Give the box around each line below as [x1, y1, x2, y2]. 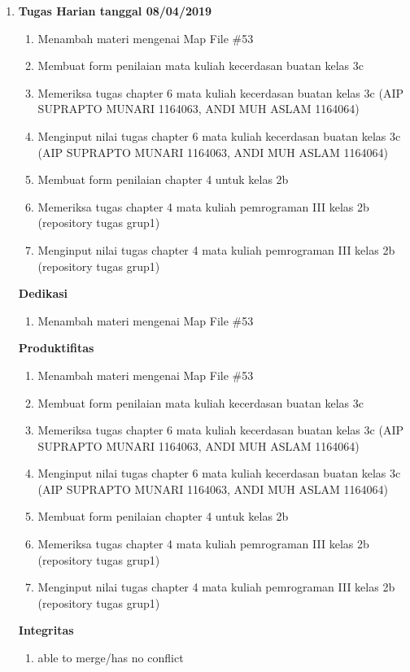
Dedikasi [18, 285, 68, 302]
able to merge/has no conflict [37, 649, 184, 666]
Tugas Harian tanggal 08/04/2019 [18, 2, 212, 19]
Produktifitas [18, 339, 94, 356]
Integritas [18, 622, 74, 639]
